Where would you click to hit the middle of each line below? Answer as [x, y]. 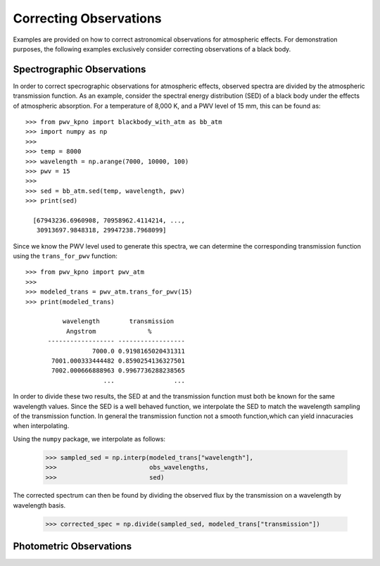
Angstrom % [109, 331]
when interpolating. [41, 426]
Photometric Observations [72, 547]
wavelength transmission [118, 321]
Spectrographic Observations [80, 69]
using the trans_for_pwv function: [65, 256]
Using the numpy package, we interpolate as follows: [89, 439]
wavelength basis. [39, 505]
